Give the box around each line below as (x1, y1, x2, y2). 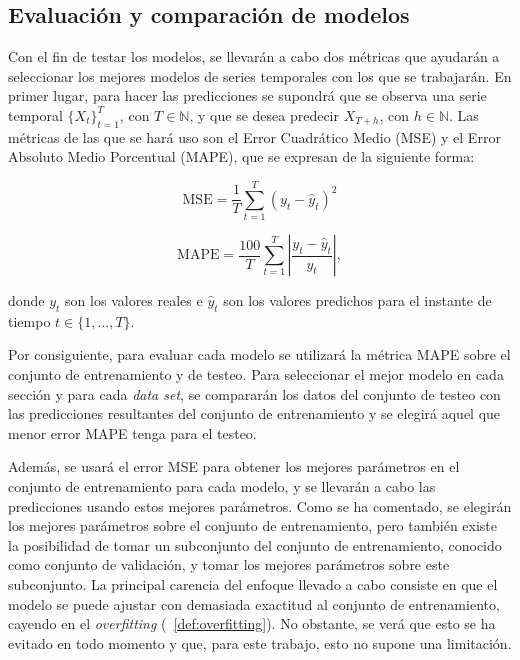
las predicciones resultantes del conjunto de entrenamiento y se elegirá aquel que (8, 403, 501, 424)
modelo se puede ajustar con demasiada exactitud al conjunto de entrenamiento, (8, 593, 500, 614)
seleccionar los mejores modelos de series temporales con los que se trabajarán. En (8, 65, 512, 86)
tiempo (8, 310, 51, 331)
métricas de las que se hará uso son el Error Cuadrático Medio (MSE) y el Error (8, 126, 501, 147)
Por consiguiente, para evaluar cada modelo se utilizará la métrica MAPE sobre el (8, 344, 511, 365)
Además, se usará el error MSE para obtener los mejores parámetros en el (8, 456, 460, 477)
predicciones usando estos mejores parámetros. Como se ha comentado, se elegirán (8, 495, 512, 516)
